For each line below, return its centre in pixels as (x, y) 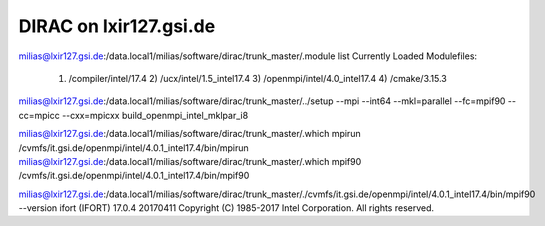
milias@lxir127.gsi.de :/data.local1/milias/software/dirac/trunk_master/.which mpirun (189, 134)
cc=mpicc (39, 115)
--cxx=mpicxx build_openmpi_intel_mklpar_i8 (155, 115)
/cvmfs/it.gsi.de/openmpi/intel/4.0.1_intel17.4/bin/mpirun (133, 147)
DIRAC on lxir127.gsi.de (117, 26)
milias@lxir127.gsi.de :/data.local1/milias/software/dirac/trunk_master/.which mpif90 (190, 161)
